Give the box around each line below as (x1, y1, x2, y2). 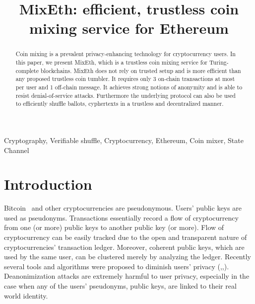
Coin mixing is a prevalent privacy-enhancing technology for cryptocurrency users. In (15, 50, 236, 58)
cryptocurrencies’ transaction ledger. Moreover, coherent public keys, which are (4, 241, 245, 252)
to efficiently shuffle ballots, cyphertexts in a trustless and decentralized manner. (15, 99, 224, 108)
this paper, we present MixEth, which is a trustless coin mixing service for (15, 58, 208, 67)
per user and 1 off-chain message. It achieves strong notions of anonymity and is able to (15, 82, 243, 91)
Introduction (4, 174, 92, 194)
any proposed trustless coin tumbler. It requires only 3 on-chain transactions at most (15, 75, 235, 83)
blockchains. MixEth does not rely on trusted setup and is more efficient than (40, 66, 241, 75)
